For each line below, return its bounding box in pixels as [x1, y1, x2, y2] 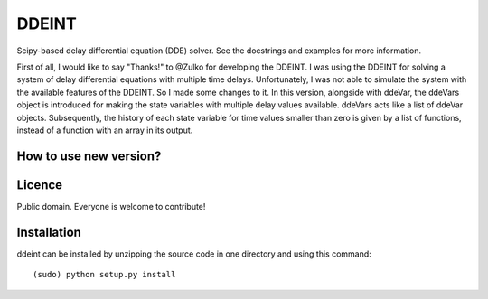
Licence [16, 177, 63, 192]
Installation [16, 224, 81, 239]
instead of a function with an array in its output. [16, 125, 193, 135]
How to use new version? [16, 148, 162, 164]
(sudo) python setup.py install [33, 269, 176, 280]
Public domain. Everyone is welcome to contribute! [16, 201, 206, 211]
